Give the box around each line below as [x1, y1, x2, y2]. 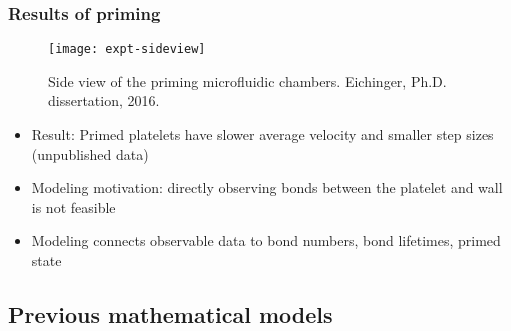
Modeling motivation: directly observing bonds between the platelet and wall [31, 177, 503, 198]
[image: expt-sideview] [48, 42, 206, 57]
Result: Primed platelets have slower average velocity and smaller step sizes [31, 124, 494, 145]
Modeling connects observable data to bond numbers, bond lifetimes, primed [31, 230, 501, 251]
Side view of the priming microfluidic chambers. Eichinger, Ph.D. [48, 70, 447, 91]
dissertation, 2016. [48, 90, 160, 111]
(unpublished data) [31, 143, 149, 164]
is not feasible [31, 196, 116, 217]
